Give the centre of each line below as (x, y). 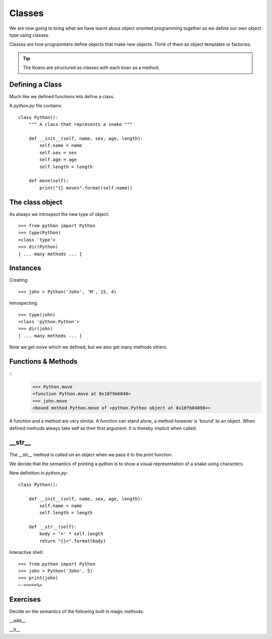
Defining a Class (36, 84)
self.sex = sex (58, 153)
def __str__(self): (53, 527)
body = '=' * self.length (71, 534)
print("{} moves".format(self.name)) (86, 188)
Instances (25, 268)
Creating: (19, 280)
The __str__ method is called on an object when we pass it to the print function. (91, 454)
